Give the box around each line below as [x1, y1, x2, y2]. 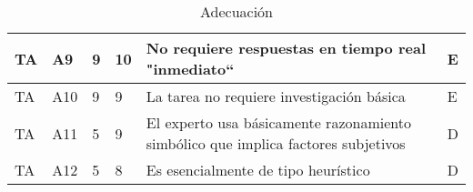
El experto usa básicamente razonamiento [146, 112, 411, 133]
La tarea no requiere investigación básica [146, 86, 406, 106]
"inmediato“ [146, 58, 235, 79]
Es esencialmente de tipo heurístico [146, 159, 370, 180]
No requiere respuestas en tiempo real [146, 37, 426, 58]
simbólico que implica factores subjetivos [146, 133, 406, 154]
